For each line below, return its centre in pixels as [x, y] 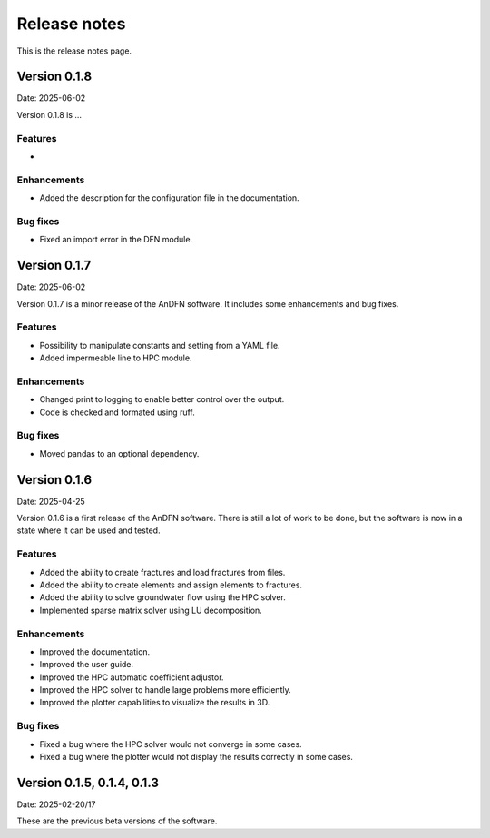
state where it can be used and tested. [88, 530]
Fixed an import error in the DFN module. [116, 240]
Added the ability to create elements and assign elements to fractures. [171, 585]
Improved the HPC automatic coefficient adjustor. [132, 677]
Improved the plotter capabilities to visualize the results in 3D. [155, 703]
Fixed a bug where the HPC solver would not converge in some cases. [171, 744]
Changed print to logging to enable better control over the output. [162, 399]
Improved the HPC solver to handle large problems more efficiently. [165, 690]
